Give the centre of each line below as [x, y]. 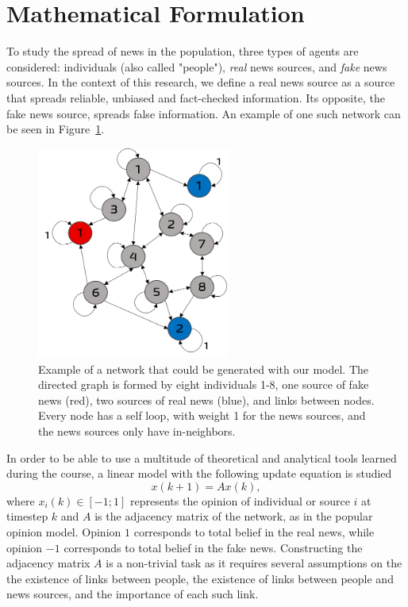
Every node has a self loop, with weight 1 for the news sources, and [202, 415]
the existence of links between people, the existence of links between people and [200, 578]
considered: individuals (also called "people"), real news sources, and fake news [197, 66]
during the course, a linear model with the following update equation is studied [199, 473]
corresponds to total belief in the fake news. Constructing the [213, 547]
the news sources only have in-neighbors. [137, 430]
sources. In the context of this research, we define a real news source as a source [201, 82]
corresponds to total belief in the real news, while [254, 531]
